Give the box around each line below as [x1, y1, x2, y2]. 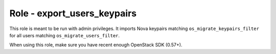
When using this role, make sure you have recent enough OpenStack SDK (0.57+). [9, 42, 182, 48]
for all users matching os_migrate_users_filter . [9, 32, 120, 38]
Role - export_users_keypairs [9, 8, 137, 19]
